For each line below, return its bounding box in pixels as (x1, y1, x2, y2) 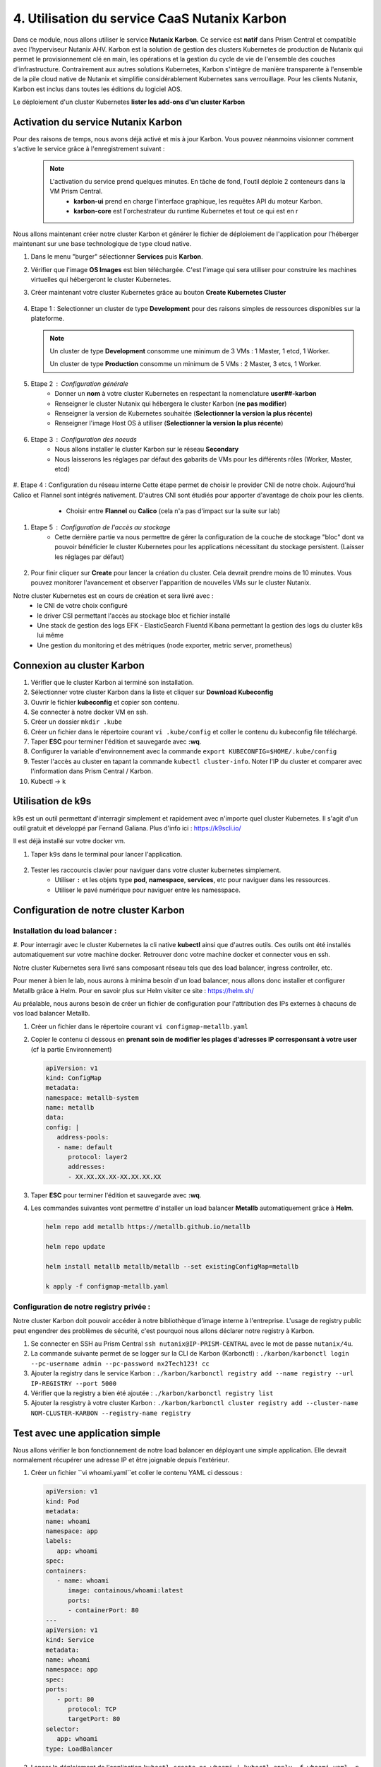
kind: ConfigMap (45, 1074, 102, 1081)
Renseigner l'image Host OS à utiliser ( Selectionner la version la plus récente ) (54, 419, 284, 428)
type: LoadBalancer (45, 1744, 113, 1753)
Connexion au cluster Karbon (13, 659, 145, 671)
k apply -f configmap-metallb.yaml (45, 1282, 169, 1290)
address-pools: (56, 1133, 109, 1141)
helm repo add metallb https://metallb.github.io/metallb (45, 1223, 250, 1231)
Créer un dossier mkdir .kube (30, 717, 123, 726)
